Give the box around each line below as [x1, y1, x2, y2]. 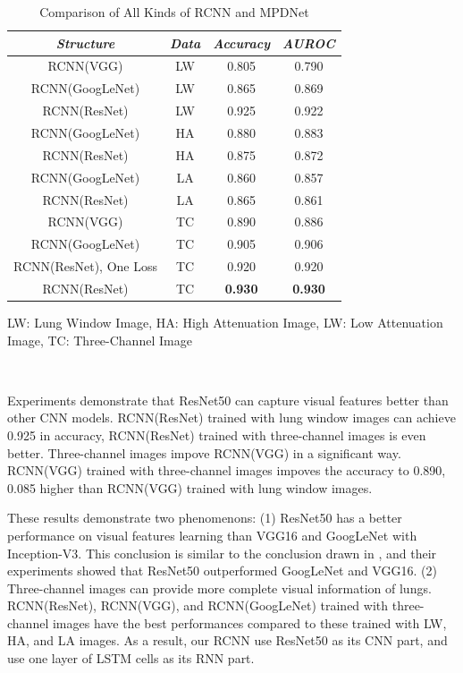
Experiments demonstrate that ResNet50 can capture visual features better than [7, 390, 449, 409]
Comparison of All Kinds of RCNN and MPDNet [39, 3, 309, 21]
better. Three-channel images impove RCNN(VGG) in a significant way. [7, 443, 401, 462]
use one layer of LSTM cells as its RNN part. [7, 649, 255, 668]
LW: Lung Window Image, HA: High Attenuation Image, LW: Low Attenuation [7, 312, 443, 331]
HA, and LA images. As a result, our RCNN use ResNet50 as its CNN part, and [7, 631, 448, 650]
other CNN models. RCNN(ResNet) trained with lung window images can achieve [7, 408, 456, 427]
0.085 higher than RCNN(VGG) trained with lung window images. [7, 478, 373, 497]
